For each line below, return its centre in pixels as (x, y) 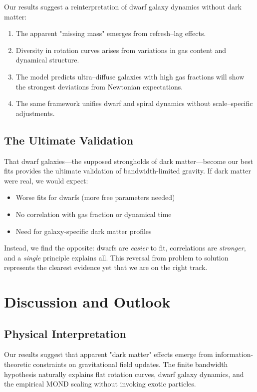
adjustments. (35, 113)
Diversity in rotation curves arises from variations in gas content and (121, 50)
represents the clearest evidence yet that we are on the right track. (106, 267)
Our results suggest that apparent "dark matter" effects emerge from (109, 354)
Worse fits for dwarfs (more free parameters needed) (95, 197)
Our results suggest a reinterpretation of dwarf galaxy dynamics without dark (123, 6)
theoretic (17, 364)
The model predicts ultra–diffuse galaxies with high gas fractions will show (130, 76)
